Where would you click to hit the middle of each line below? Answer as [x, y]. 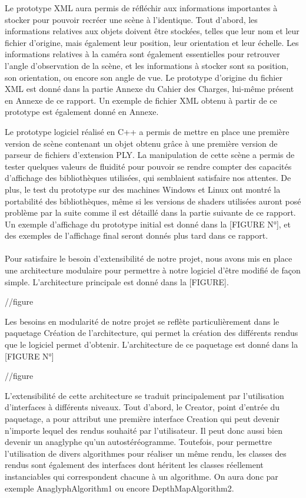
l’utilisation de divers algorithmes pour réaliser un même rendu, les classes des [146, 453]
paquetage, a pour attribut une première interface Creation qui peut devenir [142, 418]
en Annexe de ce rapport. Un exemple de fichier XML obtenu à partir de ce [141, 100]
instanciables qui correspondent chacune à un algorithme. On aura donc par [142, 476]
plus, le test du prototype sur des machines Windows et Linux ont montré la [143, 189]
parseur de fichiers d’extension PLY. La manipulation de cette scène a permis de [150, 155]
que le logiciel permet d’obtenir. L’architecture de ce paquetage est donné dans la [152, 344]
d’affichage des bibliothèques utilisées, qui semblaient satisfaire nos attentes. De [148, 178]
